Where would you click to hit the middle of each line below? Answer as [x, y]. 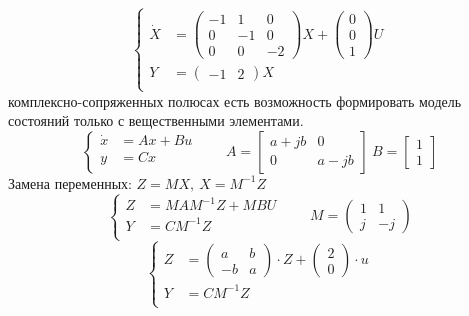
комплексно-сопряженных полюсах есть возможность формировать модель [235, 100]
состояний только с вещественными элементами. [156, 120]
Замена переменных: [70, 182]
